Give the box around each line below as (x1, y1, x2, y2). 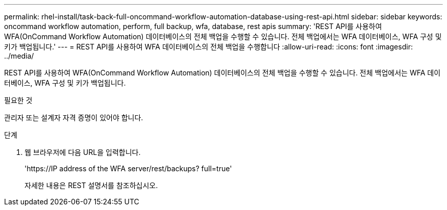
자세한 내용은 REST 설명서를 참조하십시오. (24, 181, 158, 190)
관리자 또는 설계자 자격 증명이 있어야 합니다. (4, 113, 143, 122)
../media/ (4, 51, 34, 60)
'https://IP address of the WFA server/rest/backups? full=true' (24, 164, 232, 173)
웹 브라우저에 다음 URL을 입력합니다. (24, 148, 141, 156)
